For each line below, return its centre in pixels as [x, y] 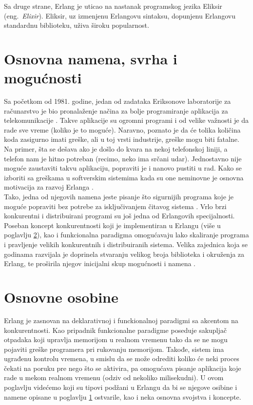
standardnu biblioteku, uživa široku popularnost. [77, 25]
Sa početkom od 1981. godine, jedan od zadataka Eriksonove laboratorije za [117, 101]
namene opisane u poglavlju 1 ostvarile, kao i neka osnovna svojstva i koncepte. [123, 396]
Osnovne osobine [61, 297]
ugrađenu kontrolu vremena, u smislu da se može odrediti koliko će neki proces [122, 358]
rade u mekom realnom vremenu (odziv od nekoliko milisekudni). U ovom [114, 377]
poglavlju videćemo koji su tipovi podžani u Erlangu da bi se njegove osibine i [121, 387]
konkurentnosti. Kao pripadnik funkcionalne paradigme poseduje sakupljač [116, 330]
